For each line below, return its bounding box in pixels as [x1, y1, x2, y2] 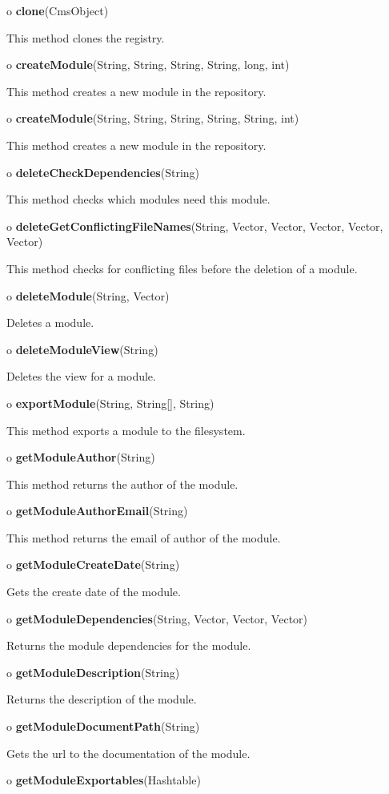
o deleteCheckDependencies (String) [6, 163, 200, 180]
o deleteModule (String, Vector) [6, 287, 170, 304]
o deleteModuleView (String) [6, 341, 158, 357]
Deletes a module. [6, 314, 94, 331]
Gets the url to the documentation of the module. [6, 744, 251, 761]
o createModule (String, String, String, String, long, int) [6, 56, 290, 73]
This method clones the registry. [6, 29, 165, 46]
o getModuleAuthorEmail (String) [6, 502, 188, 519]
